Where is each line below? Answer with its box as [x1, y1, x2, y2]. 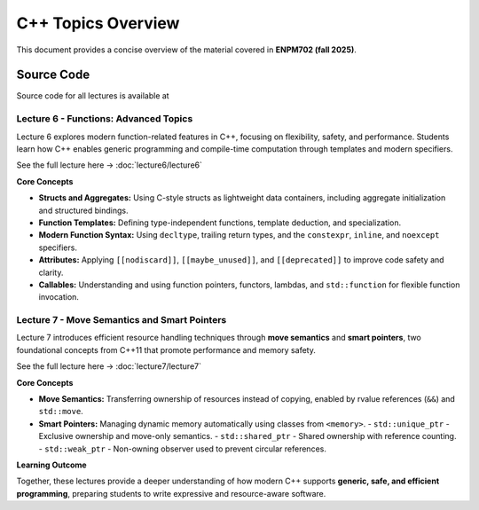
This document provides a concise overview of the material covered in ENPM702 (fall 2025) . [16, 44, 357, 55]
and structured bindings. [38, 205, 129, 216]
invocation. [38, 292, 80, 302]
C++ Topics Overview [16, 13, 180, 33]
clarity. [38, 267, 64, 278]
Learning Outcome [16, 459, 88, 470]
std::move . [38, 406, 83, 417]
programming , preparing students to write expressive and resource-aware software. [16, 488, 326, 498]
